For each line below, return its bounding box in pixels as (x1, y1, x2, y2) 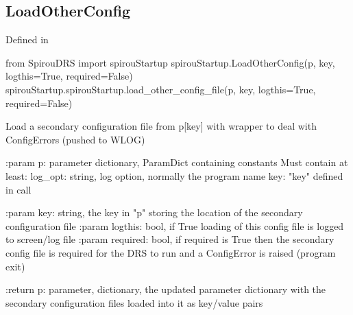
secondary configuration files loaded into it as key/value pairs (5, 295, 263, 310)
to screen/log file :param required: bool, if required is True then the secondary (5, 232, 334, 246)
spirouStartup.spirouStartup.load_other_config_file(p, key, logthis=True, (5, 82, 316, 96)
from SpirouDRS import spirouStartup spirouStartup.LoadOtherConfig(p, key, (5, 55, 335, 69)
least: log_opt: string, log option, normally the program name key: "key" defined (5, 168, 343, 183)
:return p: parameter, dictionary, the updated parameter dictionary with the (5, 282, 326, 296)
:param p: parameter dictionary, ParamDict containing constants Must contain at (5, 155, 348, 170)
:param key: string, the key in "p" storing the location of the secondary (5, 205, 303, 220)
